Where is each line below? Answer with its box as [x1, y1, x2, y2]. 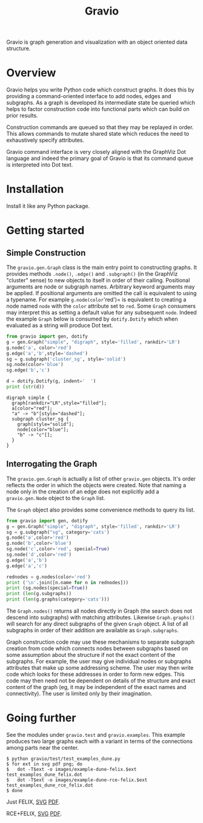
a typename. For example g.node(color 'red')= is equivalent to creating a [6, 296, 187, 304]
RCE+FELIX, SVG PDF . [6, 810, 62, 817]
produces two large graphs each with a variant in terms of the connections [6, 738, 193, 745]
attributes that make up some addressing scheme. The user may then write [6, 664, 194, 671]
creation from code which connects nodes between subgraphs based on [6, 645, 188, 652]
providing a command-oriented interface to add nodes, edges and [6, 93, 171, 100]
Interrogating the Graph [6, 459, 98, 469]
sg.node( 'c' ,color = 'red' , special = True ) [6, 546, 110, 552]
